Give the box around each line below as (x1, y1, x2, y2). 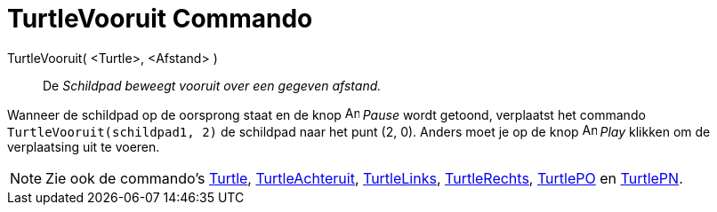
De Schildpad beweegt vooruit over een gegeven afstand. (43, 77, 382, 93)
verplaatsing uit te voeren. (7, 138, 160, 154)
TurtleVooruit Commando (7, 4, 313, 34)
